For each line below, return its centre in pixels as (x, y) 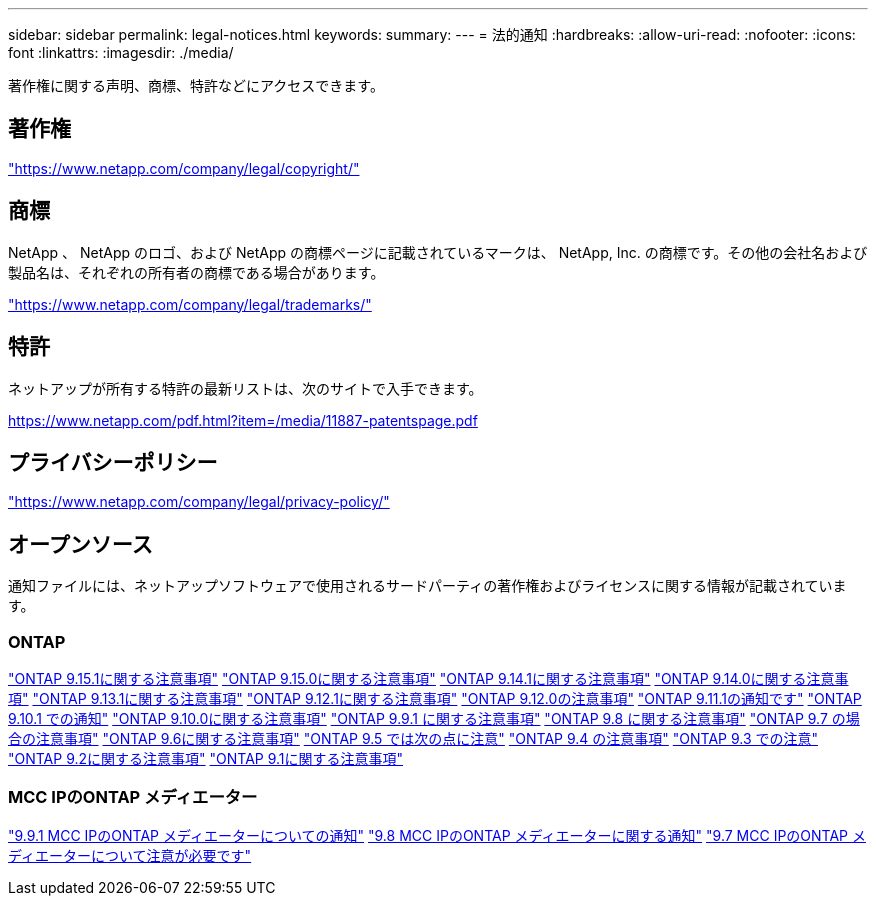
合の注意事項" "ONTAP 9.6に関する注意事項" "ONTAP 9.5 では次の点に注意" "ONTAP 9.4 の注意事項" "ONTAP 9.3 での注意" (413, 738)
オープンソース (80, 544)
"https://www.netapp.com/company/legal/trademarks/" (190, 304)
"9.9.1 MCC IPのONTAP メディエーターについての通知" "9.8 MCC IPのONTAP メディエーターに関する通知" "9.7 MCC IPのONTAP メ (437, 835)
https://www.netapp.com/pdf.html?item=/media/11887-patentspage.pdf (243, 420)
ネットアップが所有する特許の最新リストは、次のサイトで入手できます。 (245, 388)
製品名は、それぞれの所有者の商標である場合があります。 (196, 272)
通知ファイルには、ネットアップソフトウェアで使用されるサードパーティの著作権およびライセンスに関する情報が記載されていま (427, 586)
